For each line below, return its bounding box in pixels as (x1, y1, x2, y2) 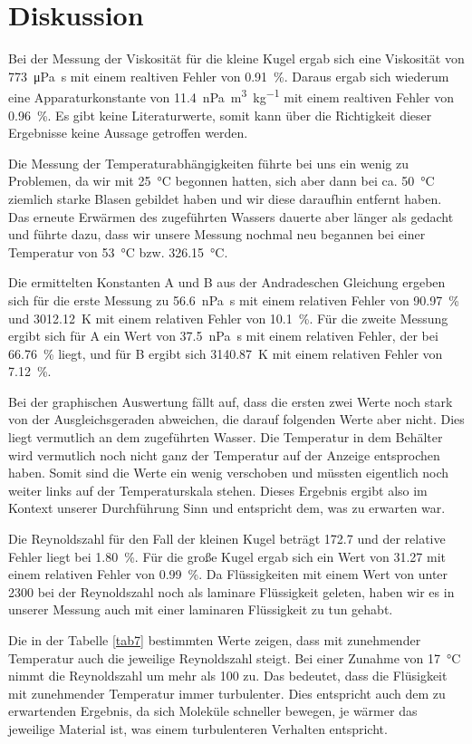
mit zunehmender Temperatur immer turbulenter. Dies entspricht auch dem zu (8, 683, 446, 702)
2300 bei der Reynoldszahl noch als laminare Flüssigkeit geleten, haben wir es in (8, 582, 455, 601)
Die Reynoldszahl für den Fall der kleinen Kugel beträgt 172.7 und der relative (8, 529, 446, 548)
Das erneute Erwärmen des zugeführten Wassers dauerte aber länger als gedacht (8, 207, 454, 226)
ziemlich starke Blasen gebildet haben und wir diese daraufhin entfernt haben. (8, 188, 442, 208)
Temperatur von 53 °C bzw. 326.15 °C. (8, 242, 228, 261)
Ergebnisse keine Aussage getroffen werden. (8, 123, 248, 142)
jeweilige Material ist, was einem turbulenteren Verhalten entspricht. (8, 719, 388, 738)
